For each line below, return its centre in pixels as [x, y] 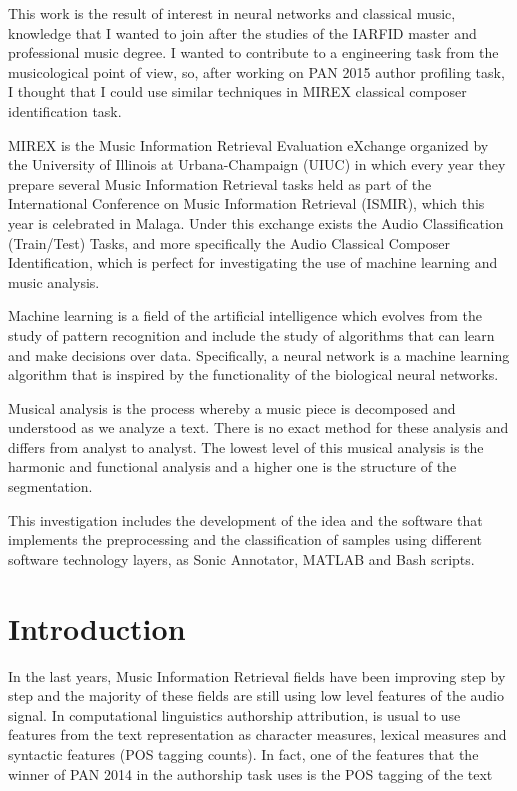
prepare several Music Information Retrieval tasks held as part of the [220, 183]
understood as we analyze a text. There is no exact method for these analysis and [258, 427]
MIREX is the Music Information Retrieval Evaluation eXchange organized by [248, 144]
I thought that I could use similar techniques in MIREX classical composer [237, 91]
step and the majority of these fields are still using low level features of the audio [256, 695]
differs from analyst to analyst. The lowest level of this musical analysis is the [246, 446]
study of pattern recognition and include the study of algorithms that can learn [251, 334]
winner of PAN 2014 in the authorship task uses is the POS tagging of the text [250, 773]
